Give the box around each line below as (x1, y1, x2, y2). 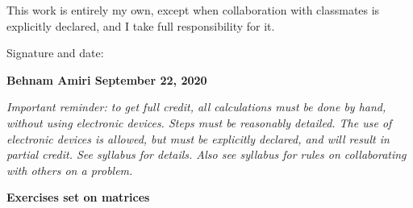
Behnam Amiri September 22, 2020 (6, 71, 207, 88)
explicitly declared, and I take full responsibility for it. (6, 17, 275, 34)
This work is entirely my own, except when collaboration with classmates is (6, 2, 380, 18)
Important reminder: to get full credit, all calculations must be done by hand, (6, 98, 386, 115)
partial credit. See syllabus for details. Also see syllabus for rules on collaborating (6, 146, 407, 163)
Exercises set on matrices (6, 189, 150, 206)
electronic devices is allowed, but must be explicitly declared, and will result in (6, 130, 390, 147)
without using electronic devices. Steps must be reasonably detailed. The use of (6, 114, 392, 131)
